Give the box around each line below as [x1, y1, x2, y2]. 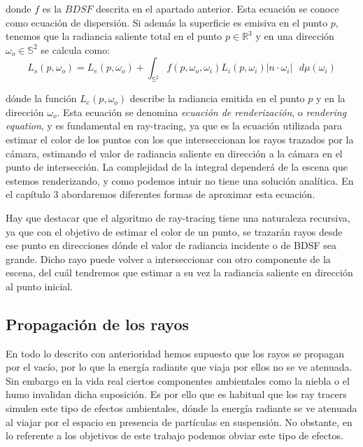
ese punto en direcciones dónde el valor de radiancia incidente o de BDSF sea [6, 238, 337, 253]
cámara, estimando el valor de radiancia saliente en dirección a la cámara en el [6, 146, 343, 160]
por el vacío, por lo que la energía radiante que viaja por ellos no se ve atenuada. [6, 360, 353, 374]
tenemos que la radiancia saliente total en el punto [6, 29, 222, 43]
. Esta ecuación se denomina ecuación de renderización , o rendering [57, 104, 347, 119]
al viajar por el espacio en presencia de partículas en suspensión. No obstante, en [6, 414, 353, 429]
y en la [315, 91, 346, 106]
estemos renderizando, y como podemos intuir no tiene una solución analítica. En [6, 173, 354, 187]
